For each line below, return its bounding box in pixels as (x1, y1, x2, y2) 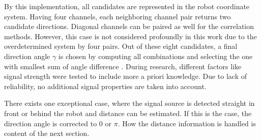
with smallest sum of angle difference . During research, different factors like (4, 61, 242, 71)
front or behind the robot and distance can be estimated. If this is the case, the (4, 107, 252, 118)
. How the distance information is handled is (118, 118, 256, 128)
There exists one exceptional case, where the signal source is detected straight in (4, 98, 255, 108)
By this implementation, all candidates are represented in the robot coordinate (4, 1, 250, 11)
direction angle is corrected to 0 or (4, 118, 111, 128)
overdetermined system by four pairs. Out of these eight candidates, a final (4, 41, 238, 51)
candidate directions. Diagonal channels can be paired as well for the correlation (4, 21, 254, 32)
